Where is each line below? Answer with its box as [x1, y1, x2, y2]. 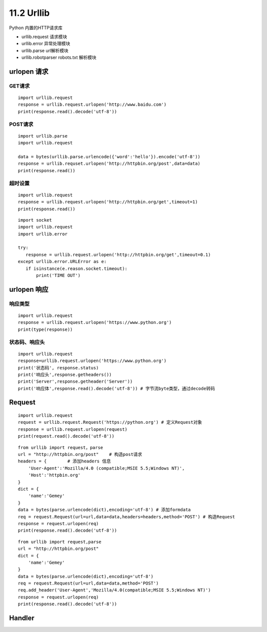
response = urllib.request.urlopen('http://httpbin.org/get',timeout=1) [18, 199, 198, 205]
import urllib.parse [18, 133, 68, 138]
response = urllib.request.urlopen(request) [18, 426, 128, 432]
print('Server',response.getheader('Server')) [18, 379, 133, 384]
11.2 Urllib [9, 7, 50, 18]
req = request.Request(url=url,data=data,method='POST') [18, 581, 159, 586]
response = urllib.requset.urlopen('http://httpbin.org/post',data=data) [18, 161, 201, 167]
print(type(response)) [18, 326, 73, 332]
